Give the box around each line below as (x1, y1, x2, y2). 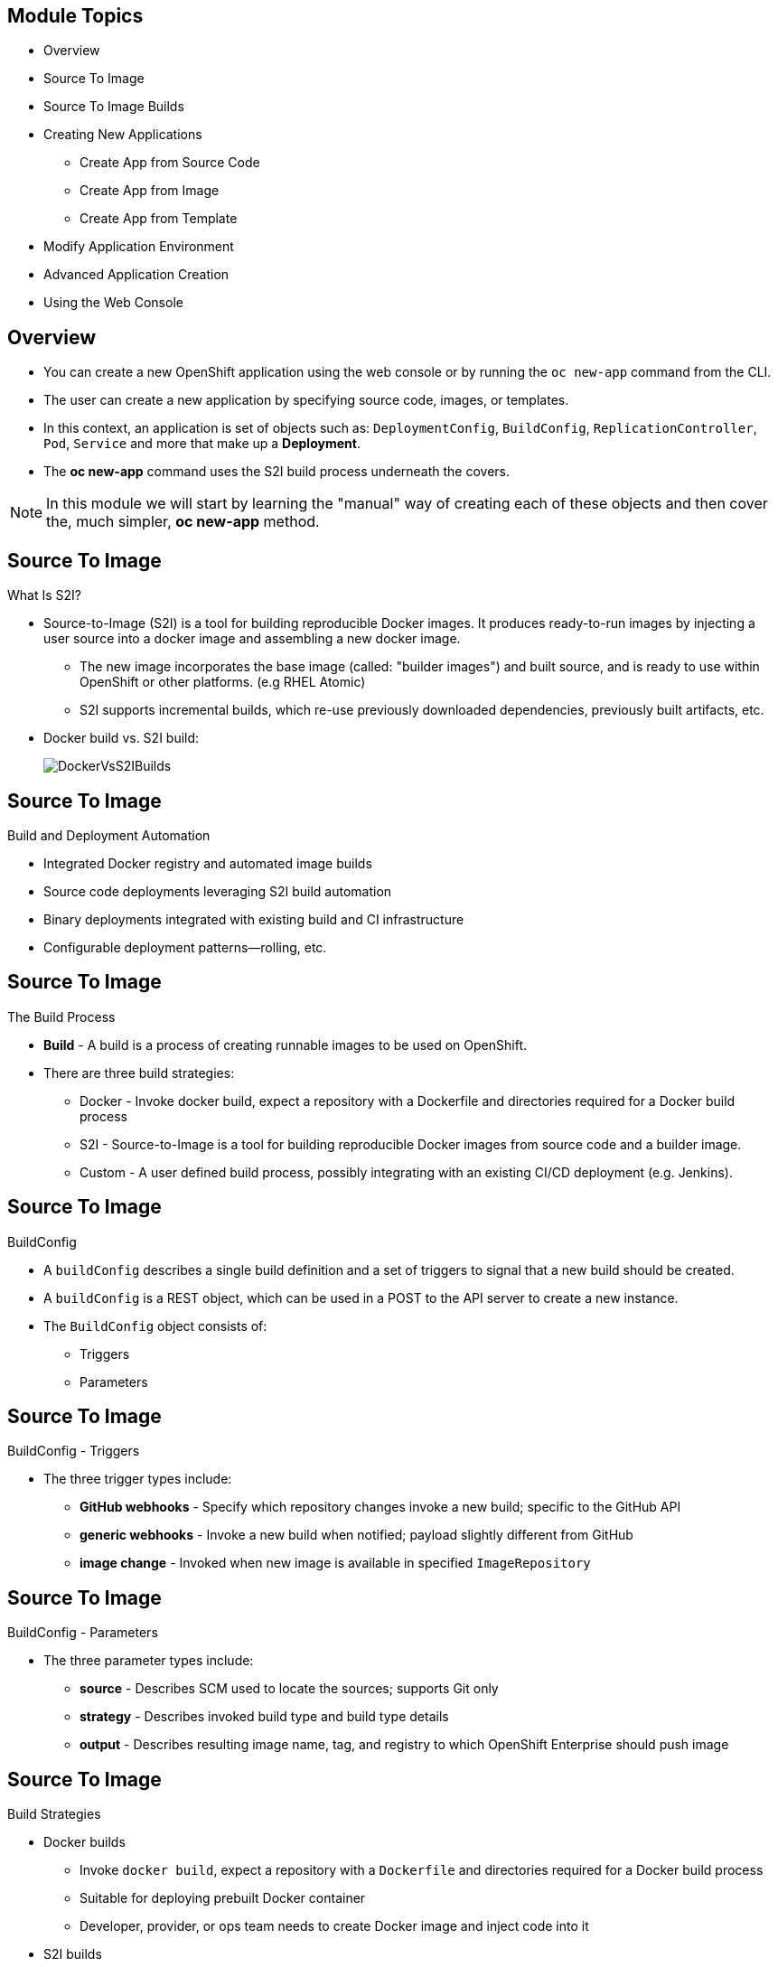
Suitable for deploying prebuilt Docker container (80, 1890, 366, 1906)
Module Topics (7, 5, 144, 27)
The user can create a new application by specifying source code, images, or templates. (43, 392, 569, 408)
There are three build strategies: (43, 1064, 235, 1081)
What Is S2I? (7, 587, 81, 604)
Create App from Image (80, 183, 220, 199)
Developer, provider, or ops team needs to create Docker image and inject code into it (80, 1918, 589, 1934)
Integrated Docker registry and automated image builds (43, 855, 372, 871)
